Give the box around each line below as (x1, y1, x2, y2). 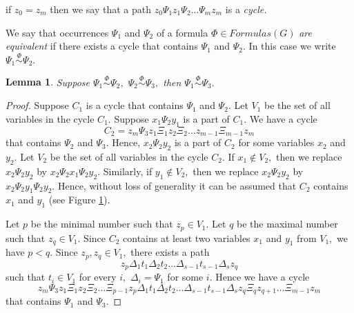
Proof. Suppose (6, 98, 69, 112)
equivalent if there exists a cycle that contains (6, 39, 198, 53)
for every (79, 270, 117, 284)
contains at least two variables (123, 230, 250, 245)
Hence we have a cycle (215, 270, 310, 284)
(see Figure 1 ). (48, 192, 110, 207)
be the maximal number (237, 216, 338, 231)
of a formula (156, 25, 208, 39)
